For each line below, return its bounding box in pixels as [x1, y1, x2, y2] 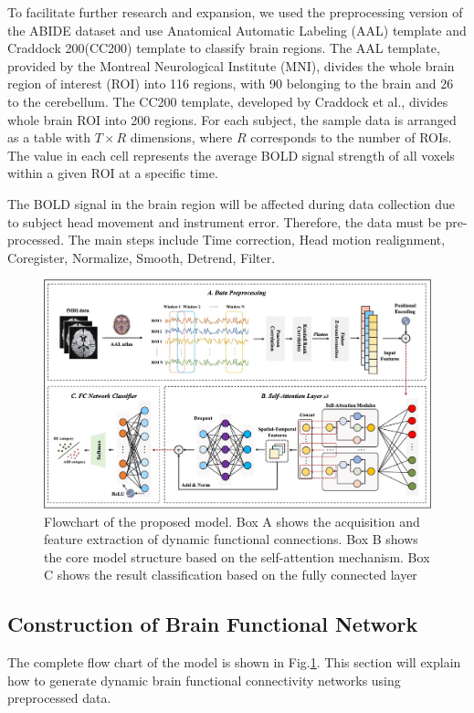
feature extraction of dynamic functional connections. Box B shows [44, 530, 418, 549]
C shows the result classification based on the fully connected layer [44, 565, 417, 584]
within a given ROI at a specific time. [7, 163, 218, 183]
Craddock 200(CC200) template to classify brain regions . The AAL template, [7, 38, 440, 58]
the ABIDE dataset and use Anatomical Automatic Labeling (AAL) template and [7, 20, 467, 39]
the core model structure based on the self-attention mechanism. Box [44, 547, 430, 566]
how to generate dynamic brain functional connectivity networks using [7, 670, 401, 689]
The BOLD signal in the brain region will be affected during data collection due [7, 194, 456, 213]
